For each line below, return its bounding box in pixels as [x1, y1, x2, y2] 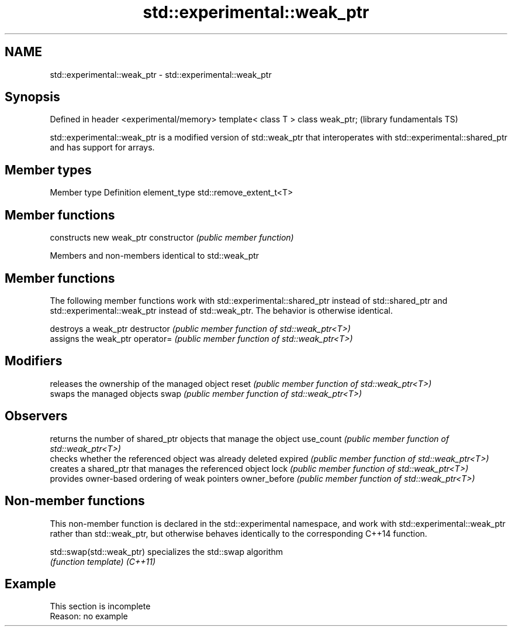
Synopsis [5, 90, 60, 105]
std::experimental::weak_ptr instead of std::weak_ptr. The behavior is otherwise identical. [50, 305, 393, 315]
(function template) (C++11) [50, 556, 156, 567]
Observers [5, 409, 68, 424]
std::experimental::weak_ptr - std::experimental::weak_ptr [50, 69, 272, 80]
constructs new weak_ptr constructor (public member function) [50, 232, 294, 243]
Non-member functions [5, 493, 145, 509]
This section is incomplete [50, 601, 151, 612]
